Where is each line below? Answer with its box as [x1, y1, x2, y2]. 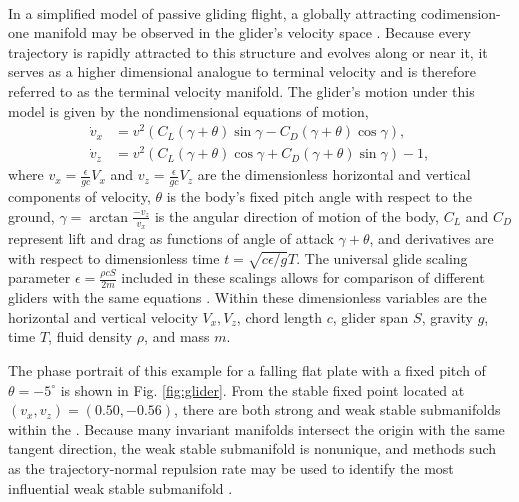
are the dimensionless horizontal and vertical [197, 164, 471, 185]
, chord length [236, 306, 323, 327]
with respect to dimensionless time [8, 247, 220, 268]
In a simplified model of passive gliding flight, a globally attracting [8, 2, 417, 23]
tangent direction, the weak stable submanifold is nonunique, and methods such [8, 438, 497, 459]
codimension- [420, 2, 501, 23]
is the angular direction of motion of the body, [154, 205, 439, 226]
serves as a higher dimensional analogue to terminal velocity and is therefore [8, 61, 477, 82]
